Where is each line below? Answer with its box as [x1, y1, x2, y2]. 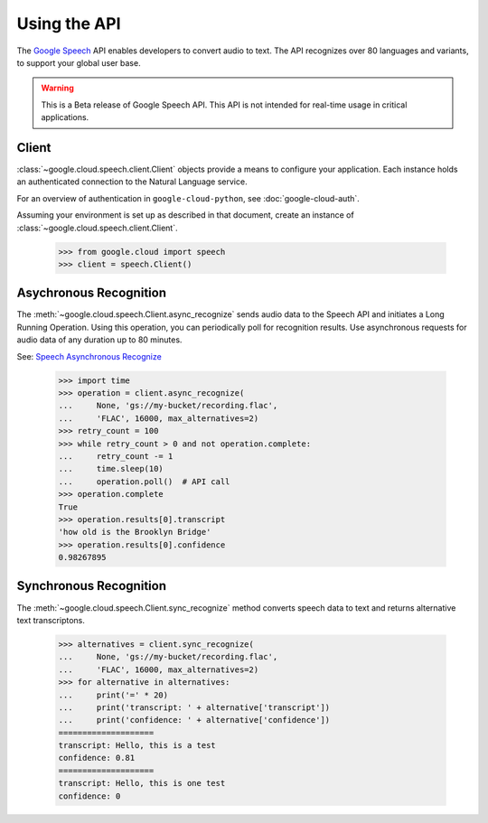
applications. [41, 112, 89, 123]
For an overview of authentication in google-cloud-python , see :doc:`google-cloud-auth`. [16, 192, 361, 203]
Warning [41, 82, 74, 94]
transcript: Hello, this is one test [58, 778, 226, 789]
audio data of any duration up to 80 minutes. [16, 334, 183, 345]
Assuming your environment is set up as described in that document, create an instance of [16, 210, 354, 220]
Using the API [16, 14, 121, 33]
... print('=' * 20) [58, 689, 169, 700]
